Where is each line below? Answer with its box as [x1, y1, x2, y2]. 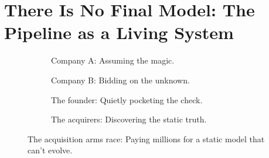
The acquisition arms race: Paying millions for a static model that [28, 132, 265, 145]
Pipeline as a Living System [4, 20, 234, 44]
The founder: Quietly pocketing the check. [51, 93, 203, 106]
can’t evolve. [28, 144, 73, 156]
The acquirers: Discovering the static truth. [51, 113, 207, 125]
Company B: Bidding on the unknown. [51, 73, 190, 86]
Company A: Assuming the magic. [51, 54, 175, 66]
